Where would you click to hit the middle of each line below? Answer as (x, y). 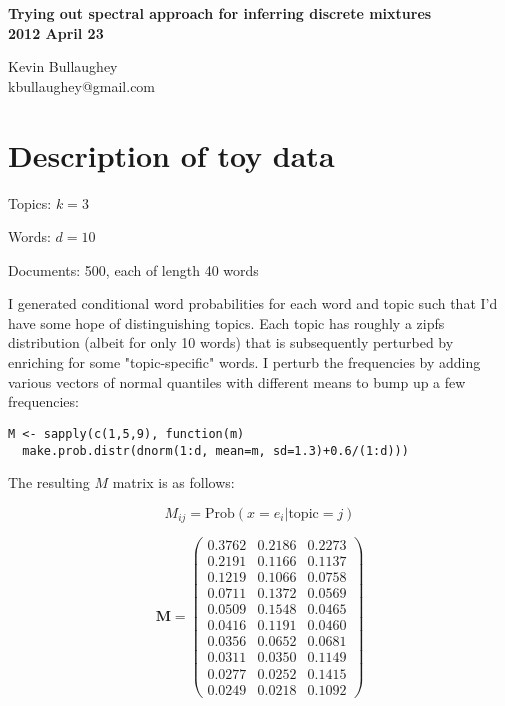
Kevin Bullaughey (63, 66)
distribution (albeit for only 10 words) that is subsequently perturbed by (231, 342)
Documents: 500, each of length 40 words (133, 269)
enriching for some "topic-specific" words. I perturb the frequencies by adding (244, 362)
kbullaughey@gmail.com (82, 85)
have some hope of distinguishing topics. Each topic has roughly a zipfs (226, 322)
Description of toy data (171, 154)
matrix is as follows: (173, 482)
